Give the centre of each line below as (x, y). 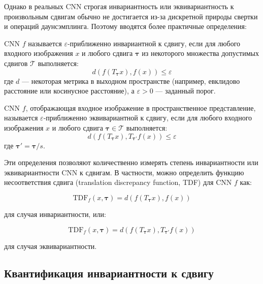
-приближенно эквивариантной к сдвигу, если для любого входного (148, 118)
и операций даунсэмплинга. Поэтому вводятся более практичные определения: (125, 26)
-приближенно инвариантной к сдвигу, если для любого (154, 43)
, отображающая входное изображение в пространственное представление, (141, 107)
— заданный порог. (186, 91)
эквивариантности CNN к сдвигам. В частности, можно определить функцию (124, 172)
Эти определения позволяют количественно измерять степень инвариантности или (131, 162)
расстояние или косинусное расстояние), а (69, 91)
